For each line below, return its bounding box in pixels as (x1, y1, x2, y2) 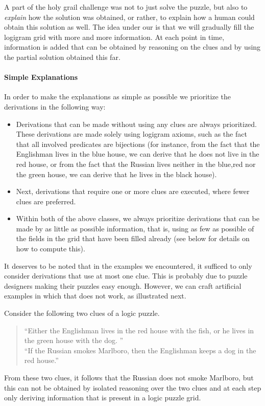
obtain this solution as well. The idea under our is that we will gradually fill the (4, 22, 254, 32)
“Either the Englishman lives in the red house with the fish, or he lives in (24, 325, 254, 335)
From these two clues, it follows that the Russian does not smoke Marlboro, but (4, 372, 254, 383)
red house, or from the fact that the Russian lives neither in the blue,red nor (16, 158, 256, 169)
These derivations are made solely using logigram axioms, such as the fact (16, 129, 247, 139)
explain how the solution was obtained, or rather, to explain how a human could (4, 11, 255, 22)
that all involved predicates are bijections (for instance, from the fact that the (16, 138, 260, 149)
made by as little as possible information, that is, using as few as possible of (16, 223, 254, 233)
